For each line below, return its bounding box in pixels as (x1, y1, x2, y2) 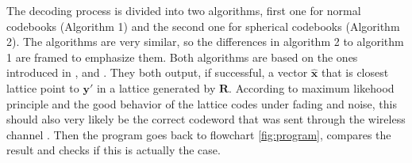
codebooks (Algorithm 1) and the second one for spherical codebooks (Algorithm (6, 17, 400, 34)
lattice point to (6, 79, 79, 96)
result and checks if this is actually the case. (6, 142, 221, 158)
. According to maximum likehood (229, 79, 395, 96)
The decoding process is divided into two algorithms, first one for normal (6, 2, 361, 18)
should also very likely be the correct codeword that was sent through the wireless (6, 111, 406, 127)
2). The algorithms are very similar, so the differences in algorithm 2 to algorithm (6, 33, 404, 50)
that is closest (321, 64, 389, 81)
